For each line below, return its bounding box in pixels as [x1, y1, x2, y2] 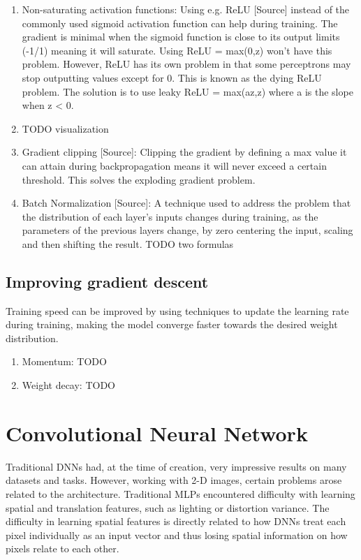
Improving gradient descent [6, 270, 209, 292]
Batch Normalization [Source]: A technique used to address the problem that [22, 196, 351, 210]
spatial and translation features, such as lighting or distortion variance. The [6, 500, 330, 515]
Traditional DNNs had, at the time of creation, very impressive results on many [6, 459, 347, 473]
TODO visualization [22, 121, 109, 135]
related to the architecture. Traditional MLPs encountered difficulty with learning [6, 486, 355, 501]
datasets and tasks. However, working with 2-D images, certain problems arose [6, 473, 342, 487]
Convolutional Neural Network [6, 418, 308, 447]
